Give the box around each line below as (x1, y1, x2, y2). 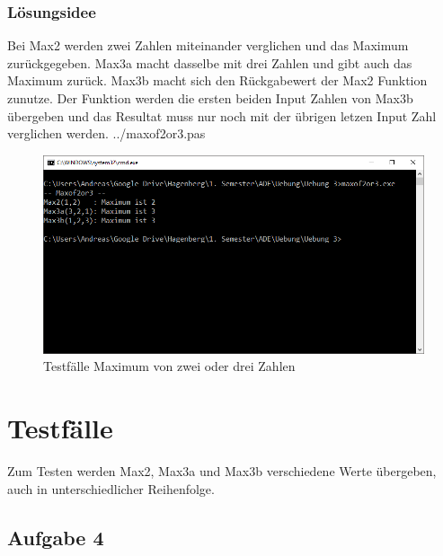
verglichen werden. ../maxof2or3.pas (7, 124, 206, 143)
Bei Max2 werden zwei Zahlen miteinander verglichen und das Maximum (7, 36, 409, 55)
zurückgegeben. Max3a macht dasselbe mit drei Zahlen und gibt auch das (7, 53, 412, 72)
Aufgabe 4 (7, 523, 104, 551)
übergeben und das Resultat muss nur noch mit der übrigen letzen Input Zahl (7, 106, 437, 125)
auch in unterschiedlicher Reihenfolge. (7, 479, 215, 498)
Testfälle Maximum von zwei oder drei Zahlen (43, 357, 296, 375)
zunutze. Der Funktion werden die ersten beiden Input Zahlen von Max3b (7, 89, 413, 107)
